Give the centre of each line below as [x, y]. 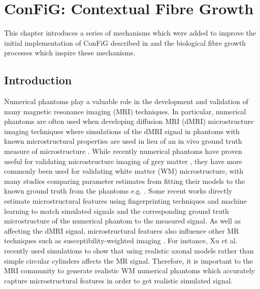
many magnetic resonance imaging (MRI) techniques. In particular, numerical [125, 111]
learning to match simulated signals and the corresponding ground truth [117, 211]
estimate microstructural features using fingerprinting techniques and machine [125, 201]
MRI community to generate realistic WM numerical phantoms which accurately [129, 270]
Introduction [38, 80]
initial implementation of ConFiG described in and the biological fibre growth [125, 42]
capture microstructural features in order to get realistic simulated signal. [119, 280]
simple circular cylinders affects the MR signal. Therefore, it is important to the [129, 260]
